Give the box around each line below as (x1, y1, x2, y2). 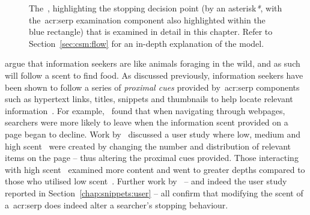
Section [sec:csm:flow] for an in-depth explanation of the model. (29, 37, 264, 49)
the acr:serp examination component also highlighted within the (29, 13, 266, 26)
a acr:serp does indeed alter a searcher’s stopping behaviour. (5, 198, 228, 211)
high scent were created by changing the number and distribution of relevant (5, 139, 291, 152)
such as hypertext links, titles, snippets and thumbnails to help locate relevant (5, 92, 293, 105)
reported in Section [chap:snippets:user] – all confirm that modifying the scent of (5, 186, 303, 199)
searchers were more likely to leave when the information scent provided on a (5, 116, 288, 129)
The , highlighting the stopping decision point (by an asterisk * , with (29, 2, 282, 14)
